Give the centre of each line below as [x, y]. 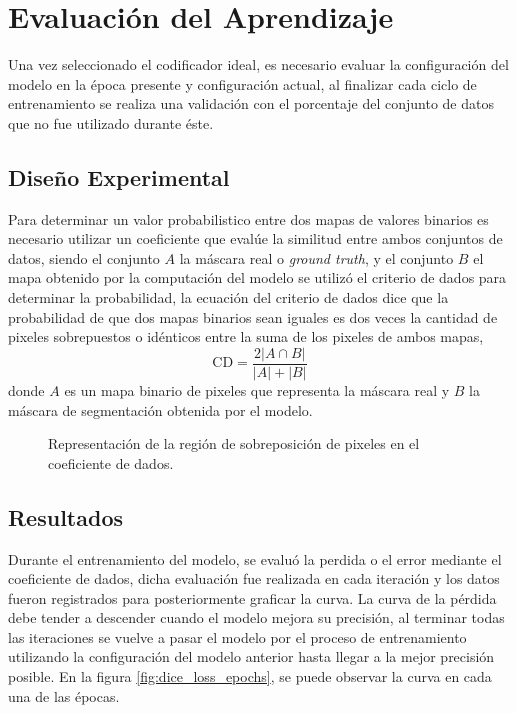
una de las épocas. [64, 695]
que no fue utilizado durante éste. [111, 122]
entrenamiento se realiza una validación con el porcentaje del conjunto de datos [251, 103]
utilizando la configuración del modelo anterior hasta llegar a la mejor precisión [251, 656]
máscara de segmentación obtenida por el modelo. [160, 409]
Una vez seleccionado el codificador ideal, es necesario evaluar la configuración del [258, 64]
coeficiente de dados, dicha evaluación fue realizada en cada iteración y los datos [254, 578]
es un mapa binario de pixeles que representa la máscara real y [257, 389]
